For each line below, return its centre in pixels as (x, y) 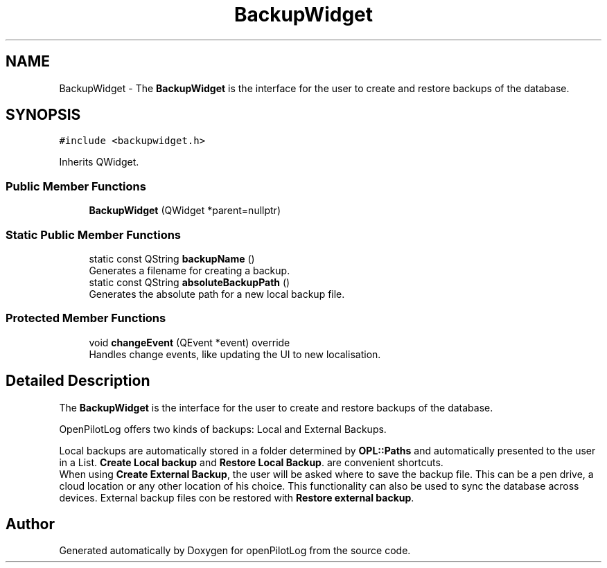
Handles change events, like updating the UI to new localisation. (235, 354)
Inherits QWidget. (99, 162)
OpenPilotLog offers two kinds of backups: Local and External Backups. (223, 429)
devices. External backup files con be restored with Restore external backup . (237, 497)
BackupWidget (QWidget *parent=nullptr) (185, 211)
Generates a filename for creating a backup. (190, 270)
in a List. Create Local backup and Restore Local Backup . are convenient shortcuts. (251, 462)
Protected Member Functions (86, 318)
